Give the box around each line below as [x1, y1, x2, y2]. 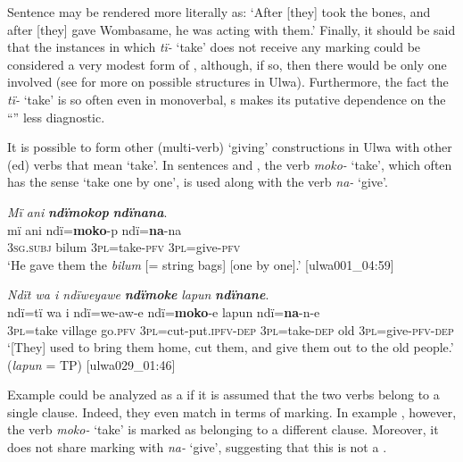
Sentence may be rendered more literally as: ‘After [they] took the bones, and [7, 3, 431, 21]
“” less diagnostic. [7, 107, 105, 126]
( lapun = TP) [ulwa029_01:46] [7, 355, 176, 374]
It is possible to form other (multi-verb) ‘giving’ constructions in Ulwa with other [7, 138, 452, 156]
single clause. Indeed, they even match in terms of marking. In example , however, [7, 402, 457, 421]
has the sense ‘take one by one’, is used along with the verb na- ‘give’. [7, 172, 388, 191]
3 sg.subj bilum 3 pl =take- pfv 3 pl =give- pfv [7, 238, 241, 256]
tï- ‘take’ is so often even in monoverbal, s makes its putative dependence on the [7, 89, 446, 108]
